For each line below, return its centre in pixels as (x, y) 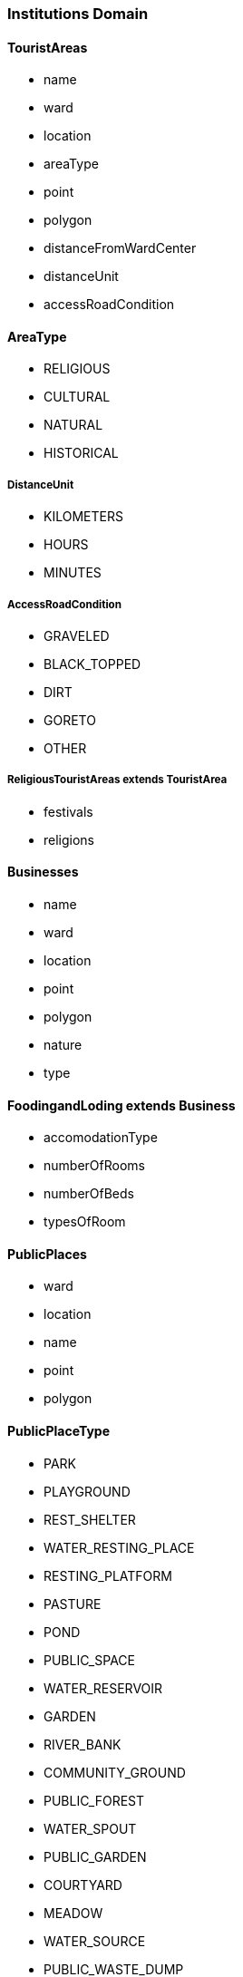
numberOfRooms (94, 1166)
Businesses (43, 872)
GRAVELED (77, 636)
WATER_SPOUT (90, 1828)
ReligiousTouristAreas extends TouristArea (117, 780)
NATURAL (73, 425)
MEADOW (73, 1913)
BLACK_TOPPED (92, 664)
